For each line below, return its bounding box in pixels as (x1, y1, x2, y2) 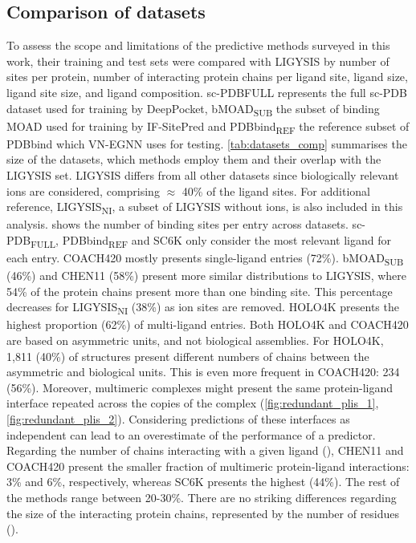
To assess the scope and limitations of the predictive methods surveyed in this (6, 37, 390, 54)
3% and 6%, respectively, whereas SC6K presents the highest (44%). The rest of (6, 473, 400, 490)
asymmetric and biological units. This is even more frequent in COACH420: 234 (6, 363, 400, 380)
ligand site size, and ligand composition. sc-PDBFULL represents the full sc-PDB (6, 83, 407, 100)
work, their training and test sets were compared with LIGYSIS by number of (6, 52, 389, 69)
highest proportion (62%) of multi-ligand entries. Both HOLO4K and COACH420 (6, 316, 409, 333)
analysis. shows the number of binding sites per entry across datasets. (6, 216, 349, 233)
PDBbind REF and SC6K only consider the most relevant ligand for (62, 231, 391, 250)
